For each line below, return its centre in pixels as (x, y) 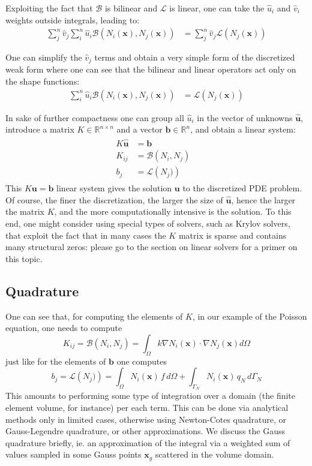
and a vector (139, 129)
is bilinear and (131, 8)
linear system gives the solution (114, 188)
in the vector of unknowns (245, 117)
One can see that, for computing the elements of (94, 316)
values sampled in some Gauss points (73, 454)
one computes (142, 361)
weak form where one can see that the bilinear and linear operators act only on (151, 69)
